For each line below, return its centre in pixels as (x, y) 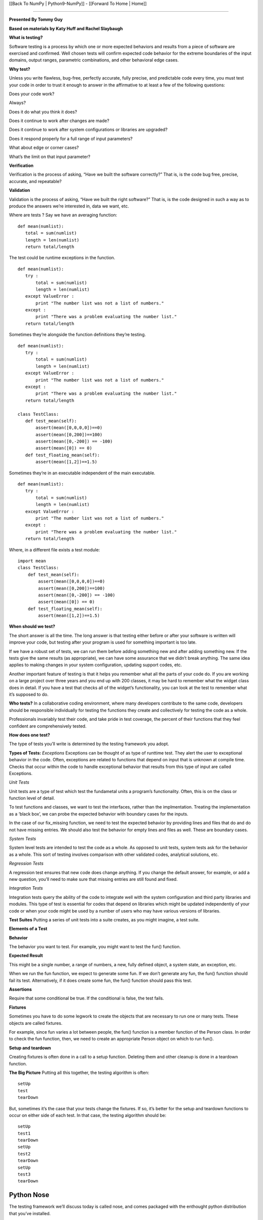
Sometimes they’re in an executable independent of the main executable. (82, 473)
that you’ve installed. (30, 1213)
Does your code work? (32, 94)
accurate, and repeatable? (35, 181)
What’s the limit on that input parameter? (50, 157)
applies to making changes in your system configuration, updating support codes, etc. (95, 665)
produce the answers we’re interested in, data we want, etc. (69, 206)
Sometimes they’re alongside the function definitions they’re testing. (77, 335)
